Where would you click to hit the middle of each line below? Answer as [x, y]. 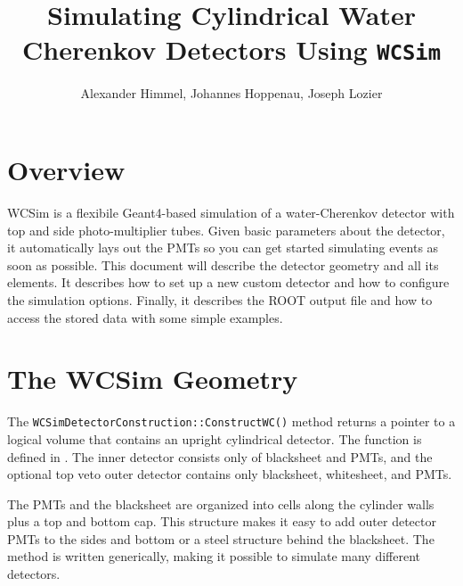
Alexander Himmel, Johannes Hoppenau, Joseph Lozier [231, 93]
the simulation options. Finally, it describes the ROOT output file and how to [220, 299]
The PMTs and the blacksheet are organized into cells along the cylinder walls [221, 503]
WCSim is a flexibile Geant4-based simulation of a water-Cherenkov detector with [231, 212]
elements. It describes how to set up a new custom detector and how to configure [228, 282]
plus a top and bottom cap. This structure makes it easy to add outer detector [222, 521]
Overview [66, 170]
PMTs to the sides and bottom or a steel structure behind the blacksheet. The [221, 538]
